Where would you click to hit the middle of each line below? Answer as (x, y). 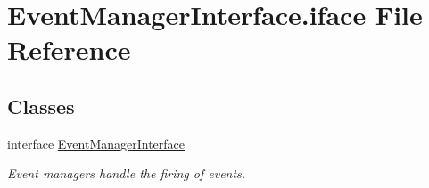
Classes (41, 106)
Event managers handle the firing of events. (127, 173)
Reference (69, 49)
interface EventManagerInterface (96, 143)
